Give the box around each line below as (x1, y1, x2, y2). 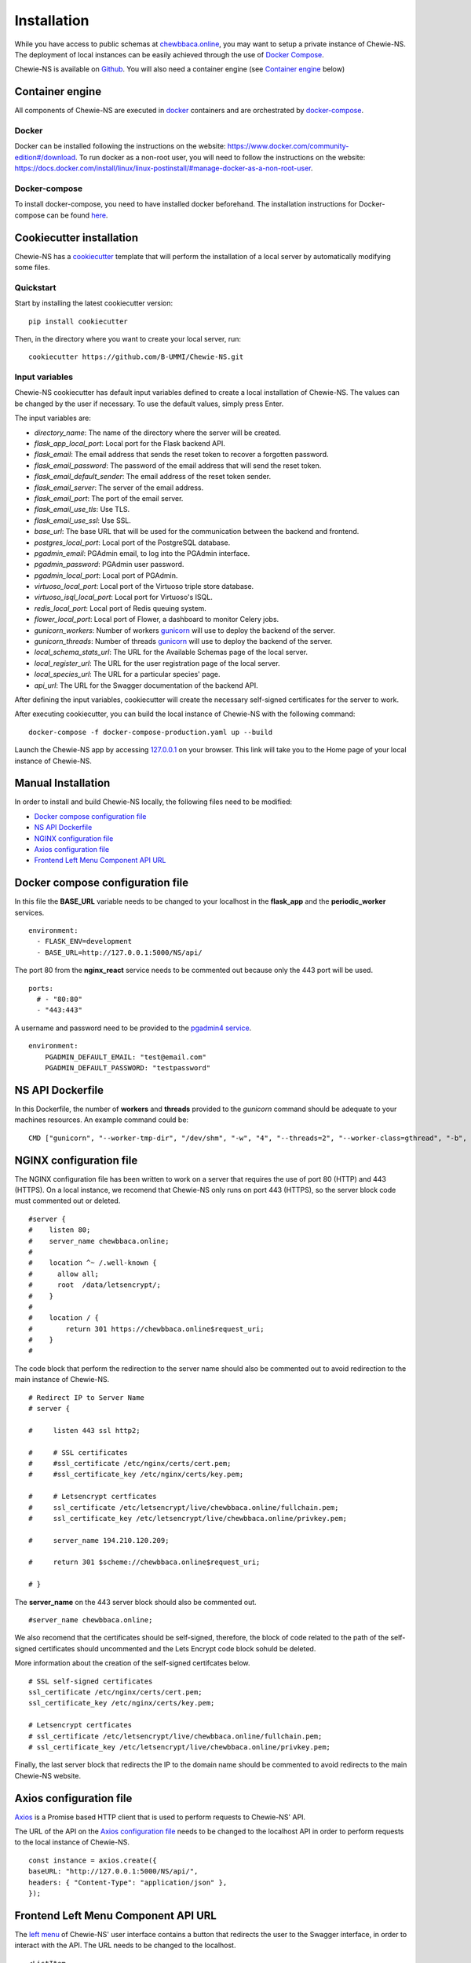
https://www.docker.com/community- (227, 141, 349, 151)
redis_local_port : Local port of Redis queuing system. (34, 603, 207, 612)
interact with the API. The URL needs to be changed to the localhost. (14, 1940, 236, 1950)
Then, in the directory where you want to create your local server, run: (14, 334, 242, 343)
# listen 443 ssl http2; (28, 1426, 141, 1435)
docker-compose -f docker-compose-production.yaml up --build (28, 727, 273, 737)
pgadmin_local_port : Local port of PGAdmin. (34, 570, 178, 580)
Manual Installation (14, 777, 111, 790)
